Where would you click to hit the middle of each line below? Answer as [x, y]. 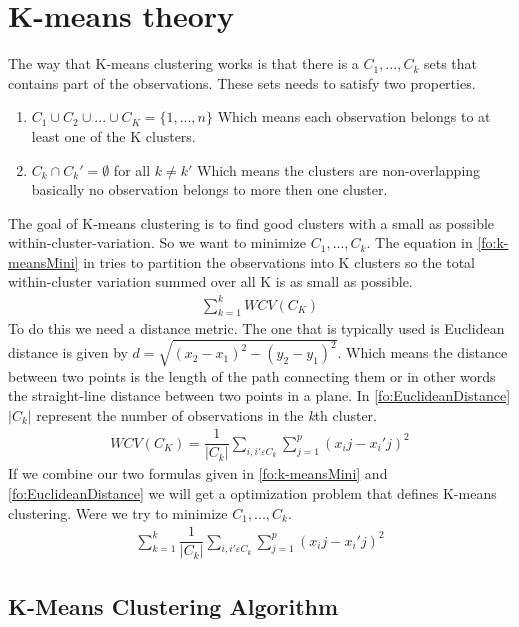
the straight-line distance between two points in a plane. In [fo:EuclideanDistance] [259, 395]
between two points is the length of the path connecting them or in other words [252, 375]
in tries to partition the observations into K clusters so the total [279, 261]
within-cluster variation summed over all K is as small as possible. [210, 281]
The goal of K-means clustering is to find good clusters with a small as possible [251, 222]
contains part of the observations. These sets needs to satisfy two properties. [242, 82]
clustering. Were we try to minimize [118, 512]
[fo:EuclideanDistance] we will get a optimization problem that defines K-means [252, 493]
